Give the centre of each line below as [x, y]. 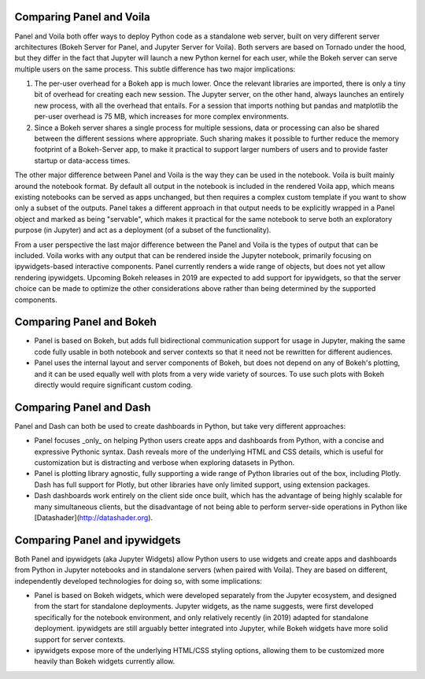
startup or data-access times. [82, 161]
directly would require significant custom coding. [113, 385]
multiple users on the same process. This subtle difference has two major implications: [155, 69]
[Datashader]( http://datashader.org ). [94, 518]
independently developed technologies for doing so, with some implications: [139, 581]
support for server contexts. [80, 639]
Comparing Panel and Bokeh [86, 322]
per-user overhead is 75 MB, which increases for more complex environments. [161, 116]
